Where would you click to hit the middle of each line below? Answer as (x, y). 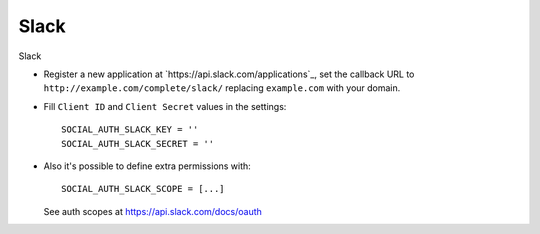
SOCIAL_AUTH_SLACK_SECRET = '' (138, 143)
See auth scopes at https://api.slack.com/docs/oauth (152, 211)
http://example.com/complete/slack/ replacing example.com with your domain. (222, 88)
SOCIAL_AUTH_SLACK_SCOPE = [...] (143, 189)
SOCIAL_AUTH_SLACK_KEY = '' (130, 129)
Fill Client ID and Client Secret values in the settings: (165, 106)
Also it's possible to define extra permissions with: (147, 166)
